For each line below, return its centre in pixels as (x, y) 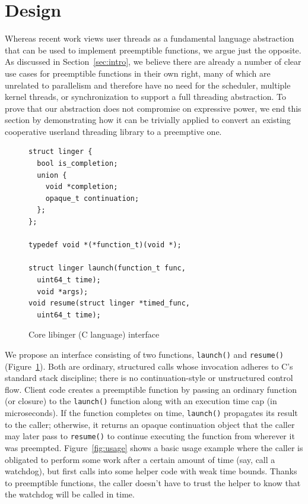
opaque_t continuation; (92, 198)
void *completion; (82, 187)
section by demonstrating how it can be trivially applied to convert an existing (148, 120)
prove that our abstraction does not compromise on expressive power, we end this (153, 108)
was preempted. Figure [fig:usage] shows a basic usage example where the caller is (154, 447)
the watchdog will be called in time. (70, 494)
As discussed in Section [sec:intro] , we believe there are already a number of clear (153, 62)
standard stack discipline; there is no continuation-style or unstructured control (149, 378)
